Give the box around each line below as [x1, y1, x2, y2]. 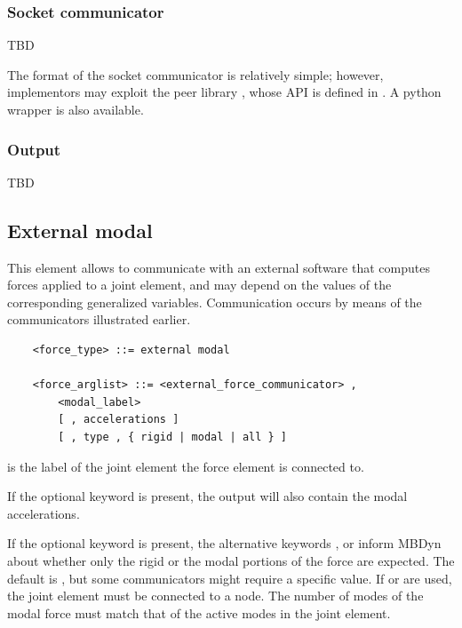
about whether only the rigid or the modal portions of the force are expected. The [7, 551, 455, 569]
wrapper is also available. [7, 100, 144, 118]
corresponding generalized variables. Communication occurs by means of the [7, 292, 422, 311]
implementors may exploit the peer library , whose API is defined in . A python [7, 83, 442, 101]
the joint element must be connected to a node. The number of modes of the [7, 586, 424, 605]
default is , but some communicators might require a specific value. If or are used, [7, 568, 452, 587]
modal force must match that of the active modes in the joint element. [7, 603, 391, 622]
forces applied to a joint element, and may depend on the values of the [7, 275, 392, 294]
